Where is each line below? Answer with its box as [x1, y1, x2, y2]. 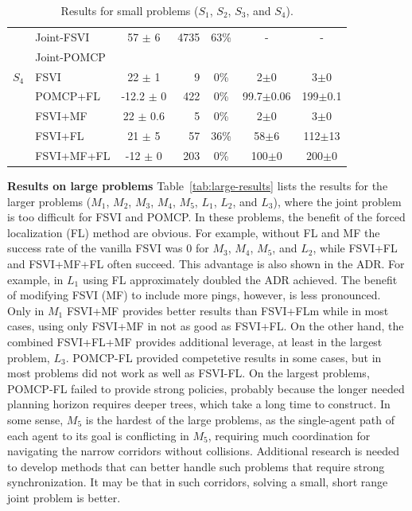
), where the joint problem [273, 193, 402, 209]
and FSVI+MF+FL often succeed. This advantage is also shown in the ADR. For [7, 255, 405, 271]
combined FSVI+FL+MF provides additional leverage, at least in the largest [7, 333, 383, 349]
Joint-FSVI [35, 28, 90, 45]
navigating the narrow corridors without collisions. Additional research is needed [7, 443, 400, 459]
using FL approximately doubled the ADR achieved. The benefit [82, 271, 398, 287]
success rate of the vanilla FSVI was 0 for [7, 240, 209, 256]
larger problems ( [7, 193, 91, 209]
